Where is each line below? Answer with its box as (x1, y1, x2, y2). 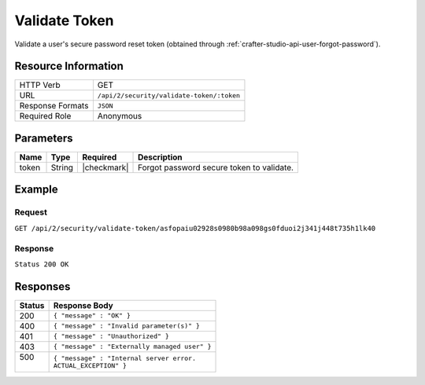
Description (138, 152, 183, 163)
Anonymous (97, 111, 142, 122)
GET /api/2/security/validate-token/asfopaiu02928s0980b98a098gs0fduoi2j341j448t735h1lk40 (14, 224, 376, 233)
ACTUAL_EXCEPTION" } (53, 361, 128, 369)
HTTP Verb (19, 79, 61, 90)
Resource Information (14, 60, 124, 73)
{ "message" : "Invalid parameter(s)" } (53, 322, 201, 330)
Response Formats (19, 101, 89, 112)
